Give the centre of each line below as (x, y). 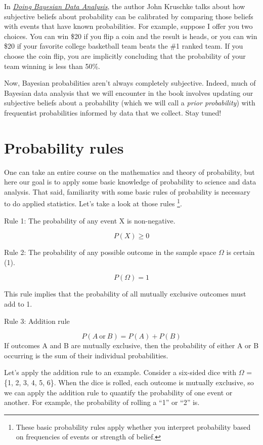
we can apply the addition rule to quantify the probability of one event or (118, 392)
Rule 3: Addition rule (37, 321)
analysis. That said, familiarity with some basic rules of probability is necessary (127, 191)
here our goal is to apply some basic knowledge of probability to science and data (130, 182)
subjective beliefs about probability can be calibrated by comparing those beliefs (129, 16)
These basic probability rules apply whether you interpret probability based (133, 427)
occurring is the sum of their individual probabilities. (86, 355)
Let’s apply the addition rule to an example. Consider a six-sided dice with (120, 372)
